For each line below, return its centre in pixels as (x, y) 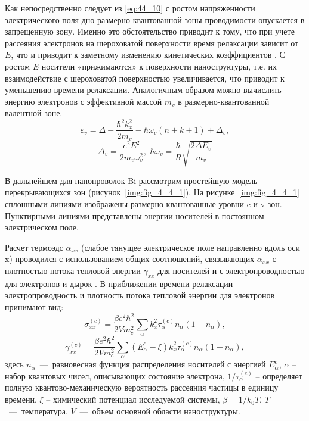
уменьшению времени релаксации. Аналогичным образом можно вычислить (143, 90)
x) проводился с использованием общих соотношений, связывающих (130, 259)
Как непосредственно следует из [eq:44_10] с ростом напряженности (130, 8)
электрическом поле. (42, 227)
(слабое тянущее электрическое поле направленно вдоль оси (191, 247)
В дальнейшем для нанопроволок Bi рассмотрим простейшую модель (131, 180)
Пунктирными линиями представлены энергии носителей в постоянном (135, 215)
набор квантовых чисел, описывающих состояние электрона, (115, 375)
